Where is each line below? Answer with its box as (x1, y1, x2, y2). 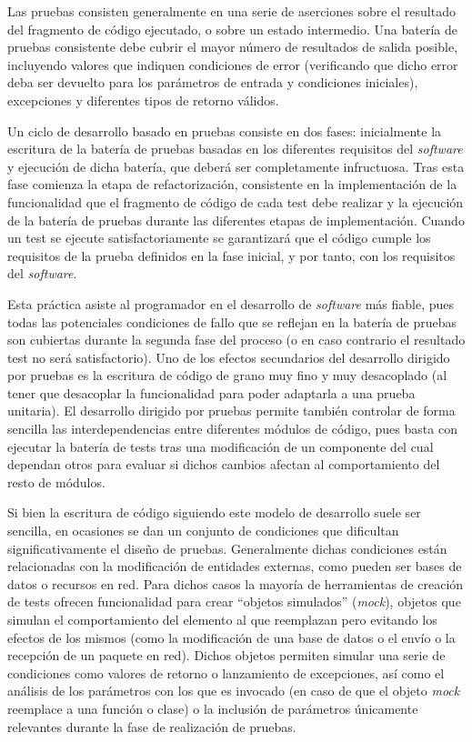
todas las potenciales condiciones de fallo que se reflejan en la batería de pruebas (7, 312, 457, 331)
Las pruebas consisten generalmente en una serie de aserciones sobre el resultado (7, 2, 456, 20)
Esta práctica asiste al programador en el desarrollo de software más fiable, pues (7, 294, 455, 313)
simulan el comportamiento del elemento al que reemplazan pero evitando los (7, 610, 437, 628)
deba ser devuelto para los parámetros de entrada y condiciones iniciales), (7, 73, 418, 92)
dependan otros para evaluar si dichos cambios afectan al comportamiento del (7, 455, 440, 474)
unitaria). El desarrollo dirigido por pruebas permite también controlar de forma (7, 401, 456, 420)
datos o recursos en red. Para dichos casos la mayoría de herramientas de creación (7, 574, 464, 593)
